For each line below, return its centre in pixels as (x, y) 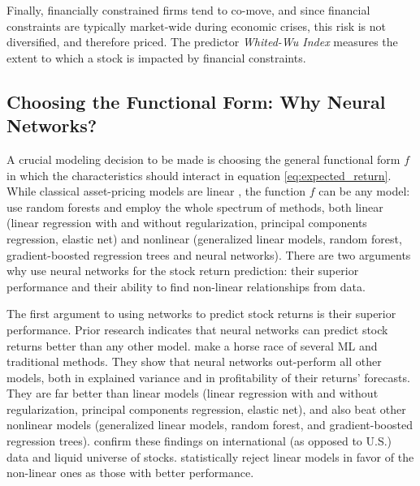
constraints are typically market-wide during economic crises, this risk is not (197, 26)
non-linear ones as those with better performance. (130, 473)
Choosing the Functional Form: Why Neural (196, 101)
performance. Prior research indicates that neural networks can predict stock (197, 329)
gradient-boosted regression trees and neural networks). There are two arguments (209, 254)
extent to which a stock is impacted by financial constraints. (156, 57)
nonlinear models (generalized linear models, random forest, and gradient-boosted (210, 425)
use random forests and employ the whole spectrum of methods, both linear (195, 206)
